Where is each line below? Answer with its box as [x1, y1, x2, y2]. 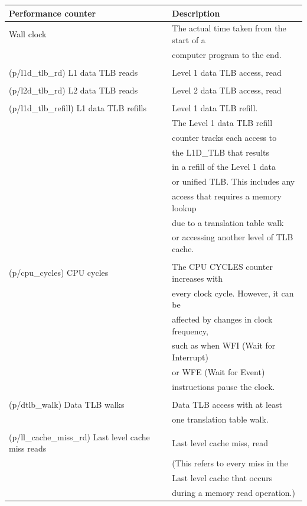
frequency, [172, 324, 208, 337]
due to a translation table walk [172, 216, 284, 228]
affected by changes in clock [172, 312, 273, 325]
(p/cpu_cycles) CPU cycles [9, 266, 109, 278]
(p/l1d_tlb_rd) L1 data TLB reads [9, 66, 138, 78]
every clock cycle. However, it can [172, 286, 294, 299]
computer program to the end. [172, 48, 282, 60]
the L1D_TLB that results [172, 146, 270, 158]
